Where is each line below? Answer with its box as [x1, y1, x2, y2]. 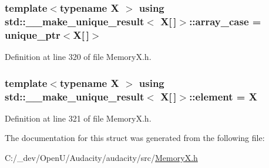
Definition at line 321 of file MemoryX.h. [5, 112, 152, 124]
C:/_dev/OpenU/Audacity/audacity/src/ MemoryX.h [5, 151, 198, 163]
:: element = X [189, 89, 257, 103]
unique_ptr [5, 27, 60, 42]
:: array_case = [189, 14, 261, 28]
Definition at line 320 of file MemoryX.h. [5, 51, 152, 63]
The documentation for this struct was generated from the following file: [5, 132, 265, 144]
